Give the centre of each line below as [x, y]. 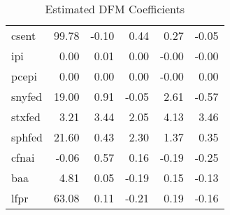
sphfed [27, 137]
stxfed [26, 117]
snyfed [27, 96]
